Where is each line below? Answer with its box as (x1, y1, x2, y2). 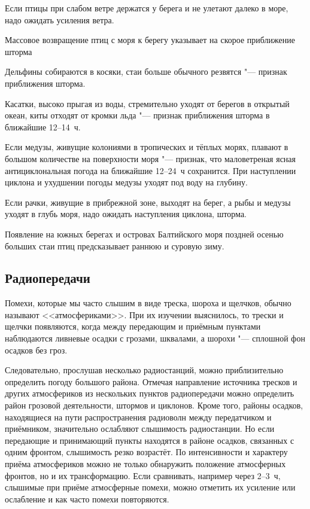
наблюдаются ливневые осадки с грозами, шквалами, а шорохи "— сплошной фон (5, 332, 305, 345)
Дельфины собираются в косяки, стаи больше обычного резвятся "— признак (5, 65, 287, 78)
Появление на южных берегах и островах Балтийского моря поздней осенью (5, 227, 284, 240)
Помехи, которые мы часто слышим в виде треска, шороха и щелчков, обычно (5, 297, 291, 309)
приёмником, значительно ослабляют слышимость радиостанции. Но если (5, 422, 275, 435)
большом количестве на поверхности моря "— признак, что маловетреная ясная (5, 152, 296, 164)
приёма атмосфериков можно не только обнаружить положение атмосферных (5, 458, 286, 470)
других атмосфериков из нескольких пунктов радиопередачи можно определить (5, 387, 294, 400)
